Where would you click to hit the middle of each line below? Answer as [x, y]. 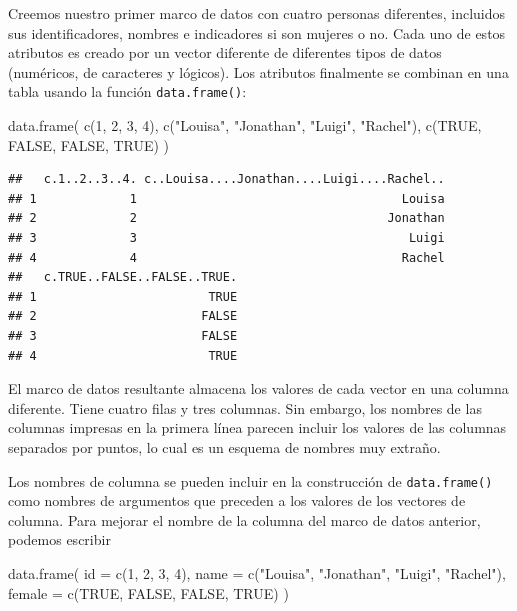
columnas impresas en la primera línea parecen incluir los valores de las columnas [257, 427]
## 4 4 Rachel [226, 257]
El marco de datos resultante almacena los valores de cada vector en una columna [258, 388]
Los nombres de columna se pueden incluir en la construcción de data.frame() [250, 480]
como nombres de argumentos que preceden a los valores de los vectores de [237, 500]
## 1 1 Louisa [226, 198]
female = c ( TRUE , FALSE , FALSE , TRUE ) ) [148, 592]
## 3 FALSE [123, 335]
